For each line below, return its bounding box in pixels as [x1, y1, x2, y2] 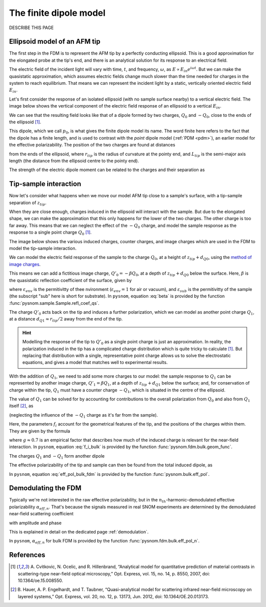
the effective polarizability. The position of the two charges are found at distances [9, 142, 175, 148]
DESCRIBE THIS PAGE [9, 25, 54, 31]
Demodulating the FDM [9, 484, 81, 493]
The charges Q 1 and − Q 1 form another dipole [9, 453, 105, 460]
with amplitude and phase [9, 520, 62, 526]
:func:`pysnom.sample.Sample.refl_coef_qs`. [9, 300, 100, 306]
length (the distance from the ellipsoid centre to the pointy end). [9, 158, 139, 164]
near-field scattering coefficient [9, 511, 74, 517]
